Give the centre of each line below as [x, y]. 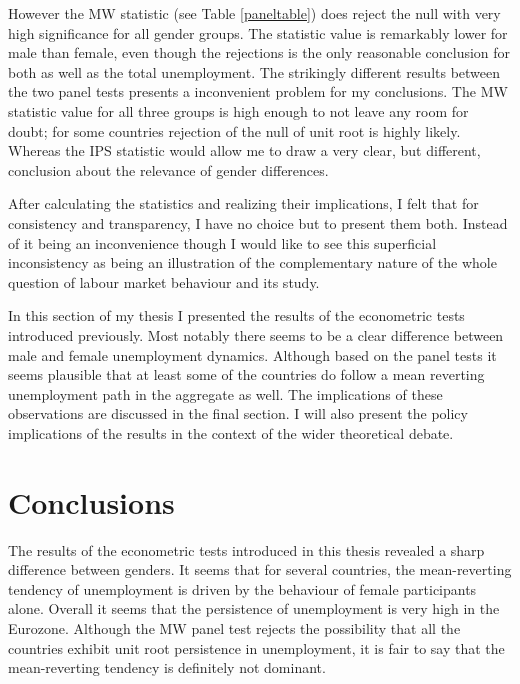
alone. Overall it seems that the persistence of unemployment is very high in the [254, 608]
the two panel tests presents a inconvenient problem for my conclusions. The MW [258, 91]
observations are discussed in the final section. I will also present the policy [238, 413]
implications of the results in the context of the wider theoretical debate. [231, 432]
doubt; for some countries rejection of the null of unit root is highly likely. [234, 130]
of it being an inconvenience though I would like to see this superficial [222, 242]
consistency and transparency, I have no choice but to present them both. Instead [258, 222]
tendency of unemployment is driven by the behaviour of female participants [242, 588]
